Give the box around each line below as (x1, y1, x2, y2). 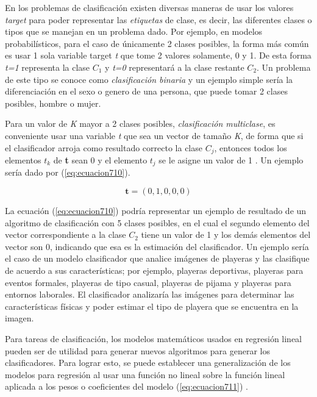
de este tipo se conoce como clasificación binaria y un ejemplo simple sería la (5, 73, 293, 85)
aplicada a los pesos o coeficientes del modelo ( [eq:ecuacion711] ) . (5, 380, 248, 393)
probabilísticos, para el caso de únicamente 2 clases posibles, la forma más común (5, 37, 309, 49)
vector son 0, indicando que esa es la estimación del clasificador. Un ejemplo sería (5, 240, 309, 252)
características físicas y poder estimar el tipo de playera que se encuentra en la (5, 299, 299, 312)
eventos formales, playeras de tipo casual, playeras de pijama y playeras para (5, 276, 291, 288)
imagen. (5, 312, 34, 324)
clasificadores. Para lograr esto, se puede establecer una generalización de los (5, 356, 291, 369)
